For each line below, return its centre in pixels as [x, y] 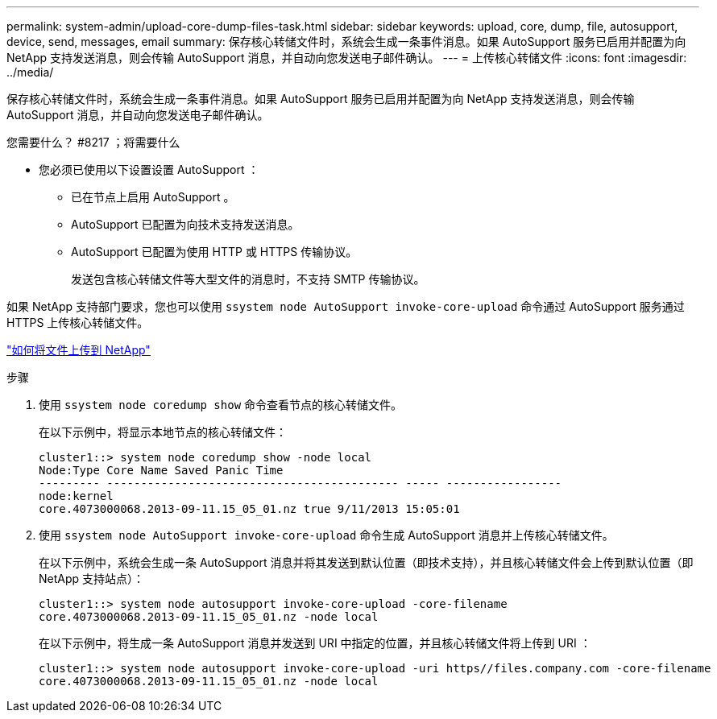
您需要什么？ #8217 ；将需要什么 [93, 142]
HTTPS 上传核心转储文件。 [78, 322]
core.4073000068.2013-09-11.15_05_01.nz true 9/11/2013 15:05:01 [249, 509]
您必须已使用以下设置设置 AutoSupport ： [149, 169]
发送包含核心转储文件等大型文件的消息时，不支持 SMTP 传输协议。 [248, 279]
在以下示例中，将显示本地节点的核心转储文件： [163, 432]
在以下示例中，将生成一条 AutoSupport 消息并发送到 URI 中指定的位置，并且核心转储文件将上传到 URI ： [315, 643]
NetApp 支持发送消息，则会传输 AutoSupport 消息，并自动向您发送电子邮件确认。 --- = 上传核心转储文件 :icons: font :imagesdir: [347, 58]
